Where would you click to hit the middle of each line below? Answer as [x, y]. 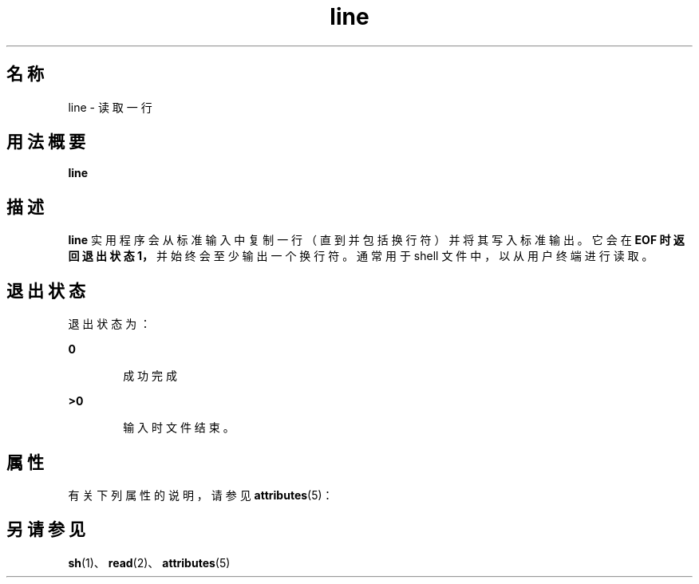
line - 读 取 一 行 [110, 107]
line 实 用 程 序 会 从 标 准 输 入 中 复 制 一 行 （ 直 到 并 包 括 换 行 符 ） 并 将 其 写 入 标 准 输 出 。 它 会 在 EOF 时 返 [376, 240]
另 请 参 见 [46, 530]
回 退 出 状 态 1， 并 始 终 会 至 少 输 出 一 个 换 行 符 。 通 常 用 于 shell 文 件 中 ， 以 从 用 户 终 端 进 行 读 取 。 [361, 256]
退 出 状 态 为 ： [110, 324]
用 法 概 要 [46, 142]
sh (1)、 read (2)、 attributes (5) [149, 562]
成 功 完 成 [150, 376]
